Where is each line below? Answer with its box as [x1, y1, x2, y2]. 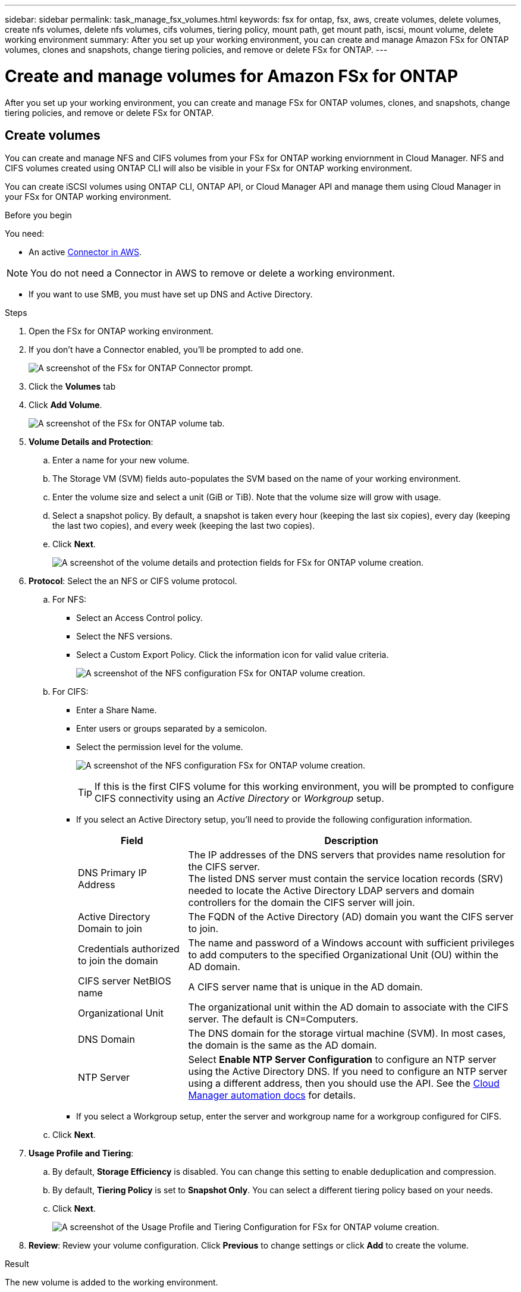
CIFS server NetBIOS [78, 975, 171, 987]
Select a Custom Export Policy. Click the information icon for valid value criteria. [76, 650, 389, 660]
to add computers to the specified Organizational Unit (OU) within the [188, 949, 499, 961]
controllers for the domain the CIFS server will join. [188, 896, 415, 909]
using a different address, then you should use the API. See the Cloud [188, 1077, 500, 1090]
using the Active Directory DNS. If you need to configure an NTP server [188, 1065, 507, 1078]
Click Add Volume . [29, 400, 102, 410]
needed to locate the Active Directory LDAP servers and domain [188, 885, 475, 897]
